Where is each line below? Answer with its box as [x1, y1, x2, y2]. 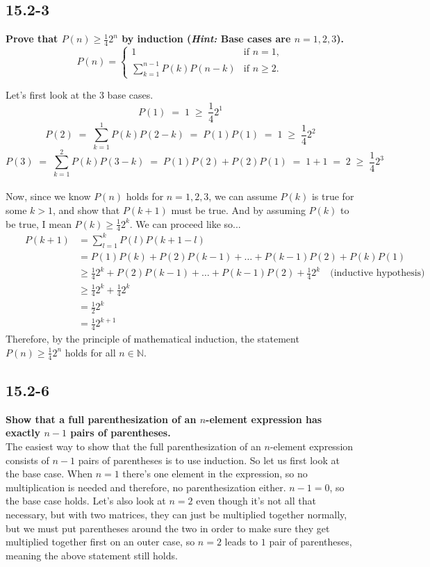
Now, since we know [6, 189, 91, 204]
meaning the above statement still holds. [6, 548, 178, 562]
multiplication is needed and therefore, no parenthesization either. [6, 479, 286, 494]
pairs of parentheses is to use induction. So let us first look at [78, 452, 340, 467]
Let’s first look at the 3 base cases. [6, 87, 154, 101]
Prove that [6, 31, 58, 46]
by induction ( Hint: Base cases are [122, 31, 291, 46]
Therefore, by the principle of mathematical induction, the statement [6, 331, 299, 346]
